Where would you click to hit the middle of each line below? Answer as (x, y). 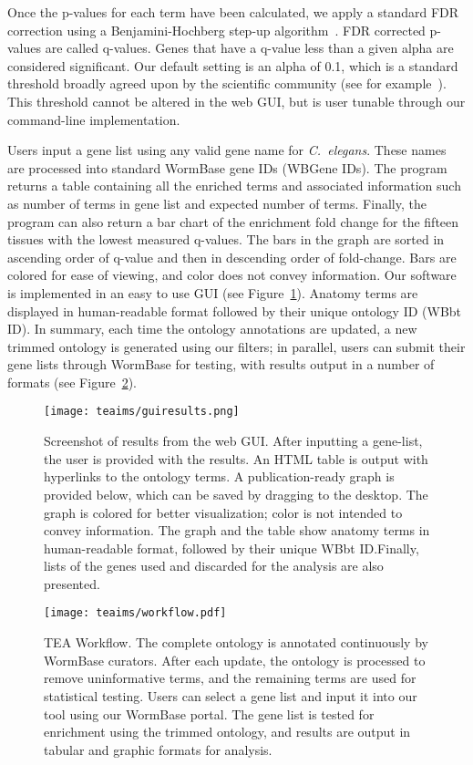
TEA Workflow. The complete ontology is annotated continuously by (236, 642)
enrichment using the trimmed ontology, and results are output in (227, 732)
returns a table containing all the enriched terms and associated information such (234, 186)
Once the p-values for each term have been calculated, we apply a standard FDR (233, 12)
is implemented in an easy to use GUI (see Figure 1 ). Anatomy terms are (213, 292)
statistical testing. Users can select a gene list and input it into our (231, 695)
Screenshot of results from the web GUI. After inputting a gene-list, (233, 441)
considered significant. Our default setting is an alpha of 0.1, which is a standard (233, 65)
